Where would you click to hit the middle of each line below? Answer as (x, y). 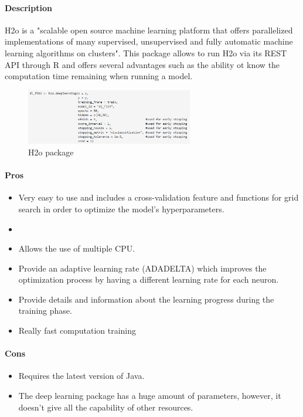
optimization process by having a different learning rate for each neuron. (149, 279)
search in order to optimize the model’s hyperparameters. (121, 209)
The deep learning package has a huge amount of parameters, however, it (150, 396)
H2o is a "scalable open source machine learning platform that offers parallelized (149, 30)
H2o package (51, 152)
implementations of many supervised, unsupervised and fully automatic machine (149, 41)
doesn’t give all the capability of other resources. (106, 407)
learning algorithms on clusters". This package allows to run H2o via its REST (146, 52)
